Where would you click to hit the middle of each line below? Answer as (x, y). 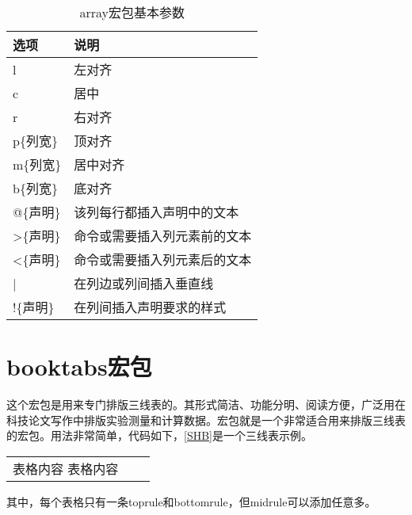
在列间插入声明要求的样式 (150, 307)
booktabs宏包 (79, 366)
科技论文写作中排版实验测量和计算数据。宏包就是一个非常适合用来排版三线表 (206, 420)
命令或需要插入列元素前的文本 (163, 236)
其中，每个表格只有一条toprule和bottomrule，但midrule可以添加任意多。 (191, 501)
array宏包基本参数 (132, 12)
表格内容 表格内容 (66, 468)
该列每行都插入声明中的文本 (156, 212)
